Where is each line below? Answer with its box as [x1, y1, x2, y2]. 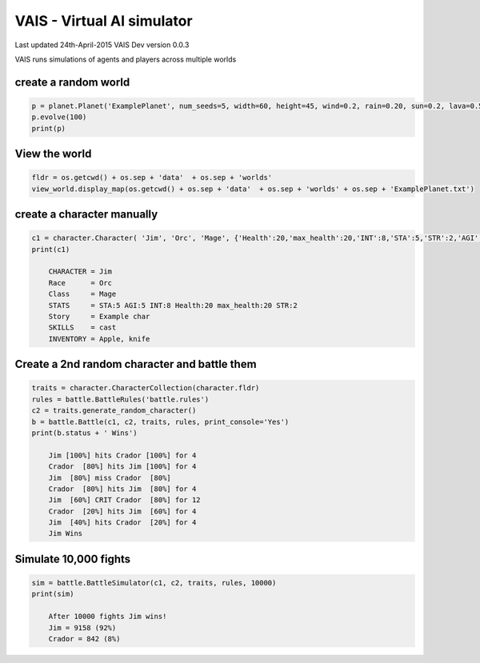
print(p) [31, 124, 66, 133]
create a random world [14, 75, 130, 89]
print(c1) [31, 245, 70, 254]
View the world [14, 147, 92, 161]
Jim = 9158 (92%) [48, 623, 117, 632]
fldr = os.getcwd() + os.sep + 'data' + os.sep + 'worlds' [31, 173, 273, 182]
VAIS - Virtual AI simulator [14, 12, 193, 30]
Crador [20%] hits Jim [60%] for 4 [48, 506, 197, 516]
